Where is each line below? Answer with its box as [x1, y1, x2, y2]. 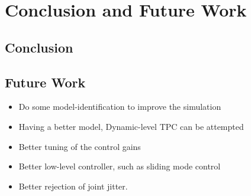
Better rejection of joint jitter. [18, 179, 128, 192]
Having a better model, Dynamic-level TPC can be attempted [18, 120, 244, 132]
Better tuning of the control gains [18, 140, 141, 152]
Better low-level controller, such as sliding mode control [18, 160, 221, 172]
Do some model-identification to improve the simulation [18, 100, 221, 113]
